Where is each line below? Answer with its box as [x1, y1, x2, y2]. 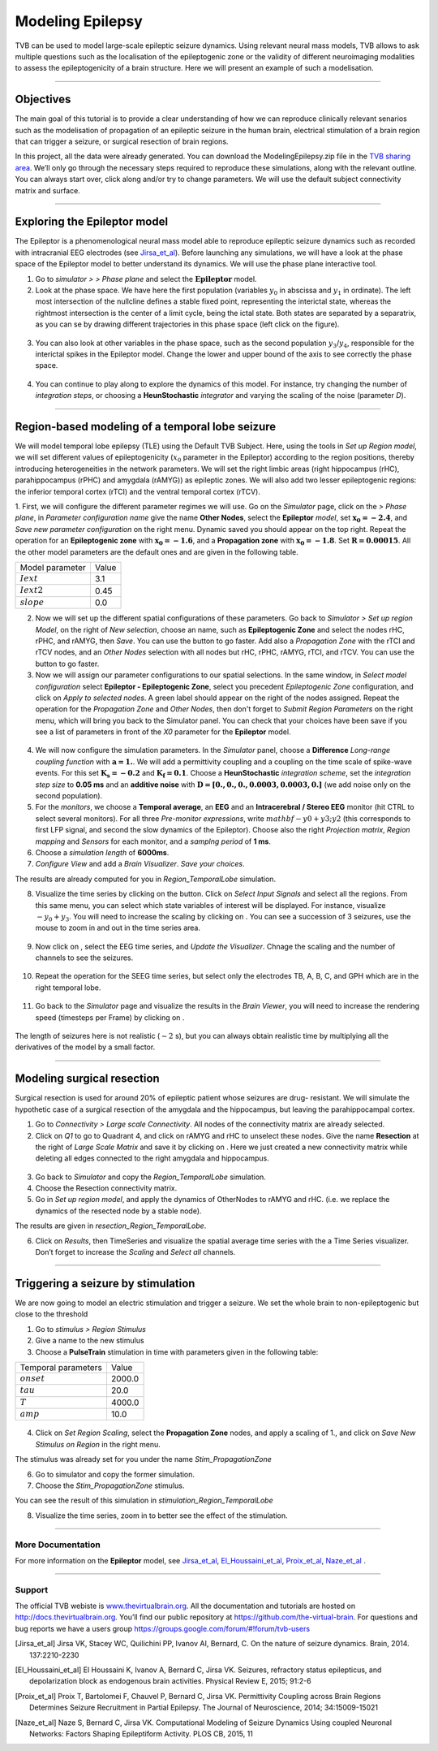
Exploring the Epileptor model [15, 215, 169, 229]
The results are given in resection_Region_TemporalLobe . [15, 1221, 207, 1230]
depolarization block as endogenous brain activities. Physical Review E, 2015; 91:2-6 [29, 1676, 311, 1686]
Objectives [15, 93, 71, 106]
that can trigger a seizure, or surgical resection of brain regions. [15, 136, 229, 146]
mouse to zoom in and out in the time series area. [35, 923, 200, 933]
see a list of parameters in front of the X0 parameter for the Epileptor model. [35, 727, 291, 737]
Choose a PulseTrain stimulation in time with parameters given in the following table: [35, 1347, 319, 1356]
